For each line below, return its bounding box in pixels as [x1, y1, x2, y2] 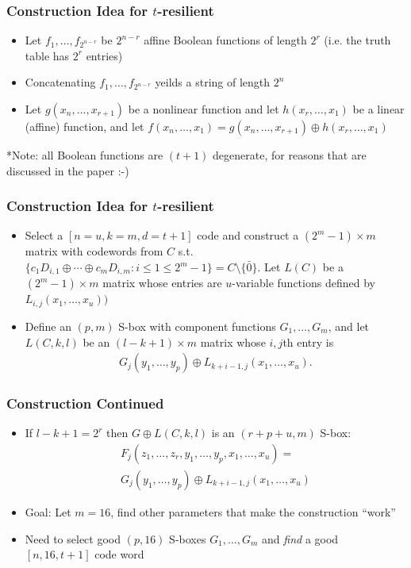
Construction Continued [6, 393, 164, 413]
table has [25, 47, 70, 63]
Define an [25, 317, 71, 334]
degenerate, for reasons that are [213, 147, 367, 163]
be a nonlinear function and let [128, 101, 279, 117]
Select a [25, 227, 63, 244]
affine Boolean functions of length [144, 32, 307, 48]
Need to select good [25, 530, 121, 547]
